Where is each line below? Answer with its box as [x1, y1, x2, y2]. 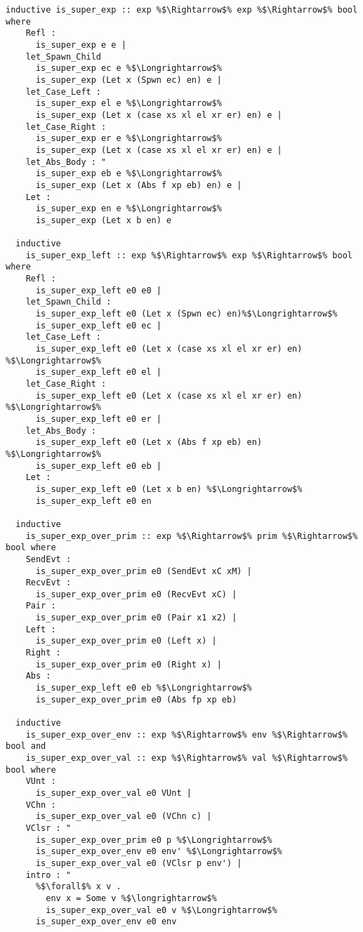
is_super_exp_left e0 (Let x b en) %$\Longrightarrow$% [35, 484, 303, 494]
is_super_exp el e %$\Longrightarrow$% [35, 98, 222, 109]
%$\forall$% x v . [35, 881, 121, 892]
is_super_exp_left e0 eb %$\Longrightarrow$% [35, 683, 252, 693]
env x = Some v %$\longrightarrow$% [46, 893, 217, 903]
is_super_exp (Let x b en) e [35, 215, 172, 225]
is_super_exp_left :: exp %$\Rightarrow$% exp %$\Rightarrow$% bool [25, 250, 352, 260]
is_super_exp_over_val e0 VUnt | [35, 787, 192, 798]
